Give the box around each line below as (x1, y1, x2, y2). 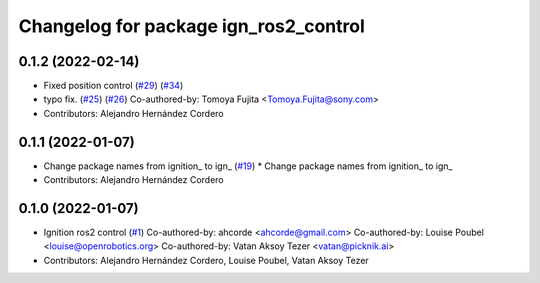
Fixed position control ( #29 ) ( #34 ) (43, 80, 184, 92)
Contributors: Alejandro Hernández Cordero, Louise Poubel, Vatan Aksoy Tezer (43, 254, 369, 266)
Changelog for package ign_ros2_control (18, 15, 365, 37)
